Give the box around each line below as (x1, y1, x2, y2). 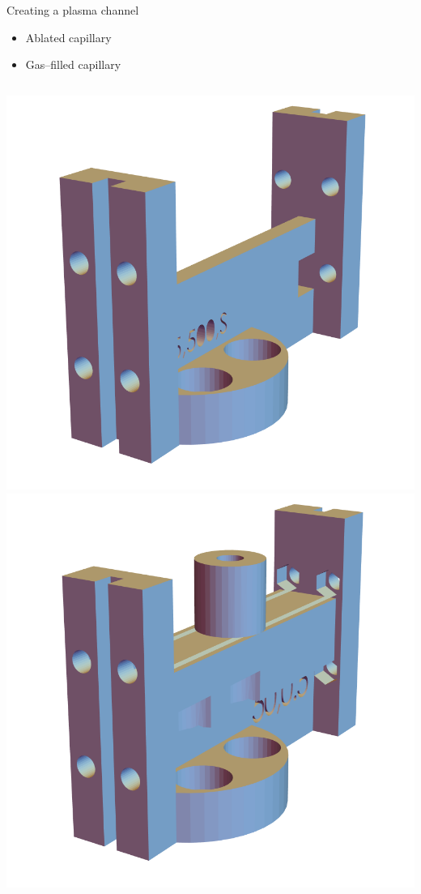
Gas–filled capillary (25, 56, 121, 73)
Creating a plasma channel (6, 2, 139, 18)
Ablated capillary (25, 28, 112, 45)
